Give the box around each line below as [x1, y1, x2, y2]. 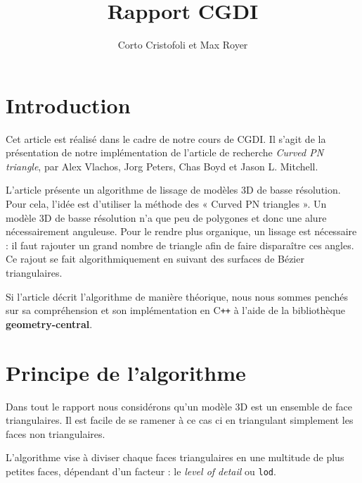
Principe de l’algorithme [6, 358, 246, 387]
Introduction [6, 90, 131, 119]
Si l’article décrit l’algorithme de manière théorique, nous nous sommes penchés [6, 289, 349, 303]
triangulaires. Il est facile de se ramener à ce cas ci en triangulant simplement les [6, 413, 354, 427]
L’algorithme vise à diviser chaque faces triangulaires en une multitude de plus [6, 450, 344, 465]
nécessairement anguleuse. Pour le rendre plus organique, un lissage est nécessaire [6, 224, 357, 239]
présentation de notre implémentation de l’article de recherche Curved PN [6, 145, 324, 160]
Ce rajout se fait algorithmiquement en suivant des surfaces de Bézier [6, 251, 304, 266]
